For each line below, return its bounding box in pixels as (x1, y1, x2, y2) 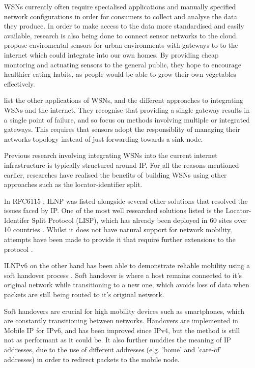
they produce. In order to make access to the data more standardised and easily (4, 21, 244, 31)
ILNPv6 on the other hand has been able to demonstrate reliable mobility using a (4, 260, 250, 271)
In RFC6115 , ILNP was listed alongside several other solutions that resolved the (4, 195, 248, 206)
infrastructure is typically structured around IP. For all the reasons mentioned (4, 159, 239, 170)
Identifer (4, 215, 29, 225)
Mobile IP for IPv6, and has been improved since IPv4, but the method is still (4, 325, 240, 335)
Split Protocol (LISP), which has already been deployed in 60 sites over (31, 215, 247, 225)
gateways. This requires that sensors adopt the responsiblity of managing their (4, 124, 240, 134)
